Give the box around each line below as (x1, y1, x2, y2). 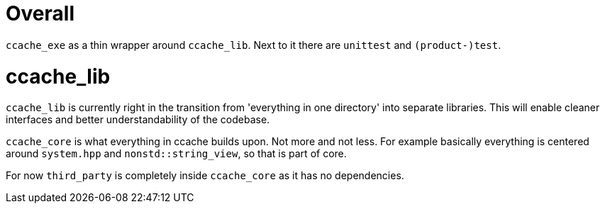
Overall (6, 1, 74, 26)
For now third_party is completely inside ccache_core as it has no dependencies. (6, 169, 404, 182)
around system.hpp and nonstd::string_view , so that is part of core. (6, 147, 347, 160)
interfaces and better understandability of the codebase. (6, 113, 270, 126)
